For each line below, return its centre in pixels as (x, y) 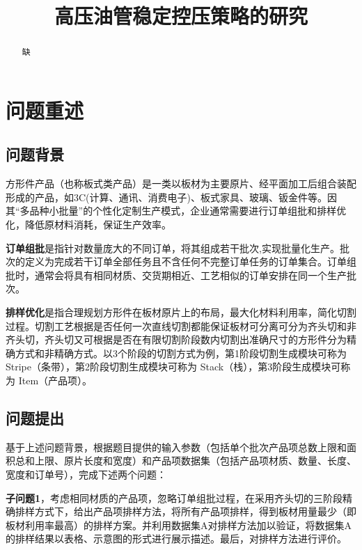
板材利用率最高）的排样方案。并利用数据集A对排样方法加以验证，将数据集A (179, 525)
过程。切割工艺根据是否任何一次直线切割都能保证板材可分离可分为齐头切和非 (181, 325)
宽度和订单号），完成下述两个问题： (86, 474)
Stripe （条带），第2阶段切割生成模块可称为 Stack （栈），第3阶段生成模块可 (173, 367)
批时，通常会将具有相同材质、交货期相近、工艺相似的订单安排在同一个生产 (176, 275)
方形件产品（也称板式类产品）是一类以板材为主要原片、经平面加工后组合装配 (181, 183)
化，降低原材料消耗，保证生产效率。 (88, 224)
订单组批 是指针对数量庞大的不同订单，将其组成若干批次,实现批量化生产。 (173, 248)
